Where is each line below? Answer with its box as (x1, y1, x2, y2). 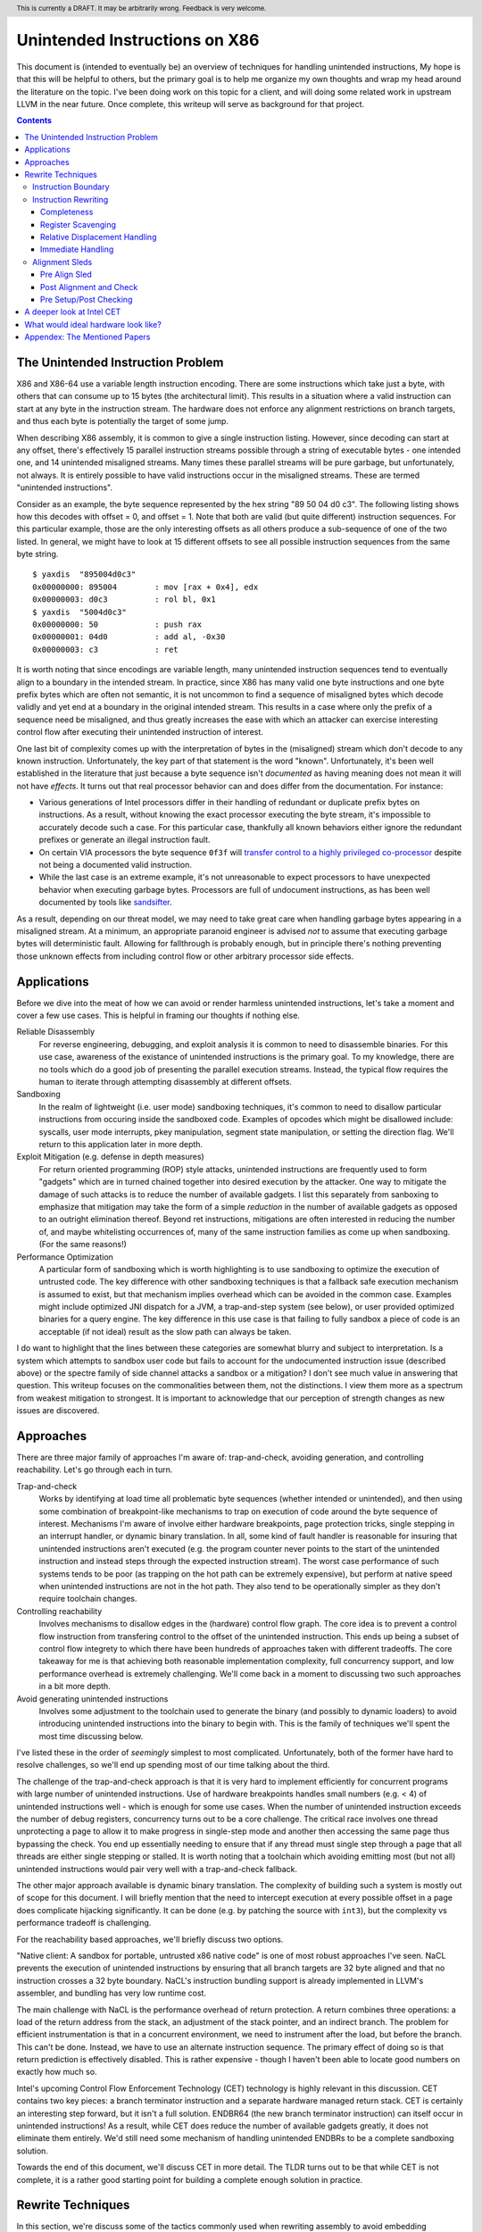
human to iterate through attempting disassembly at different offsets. (38, 1077, 292, 1087)
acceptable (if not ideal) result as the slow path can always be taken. (38, 1326, 292, 1337)
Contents (16, 115, 53, 126)
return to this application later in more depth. (38, 1138, 204, 1149)
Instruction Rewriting (32, 194, 109, 204)
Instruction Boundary (32, 181, 111, 192)
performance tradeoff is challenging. (16, 1918, 152, 1928)
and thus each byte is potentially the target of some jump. (16, 416, 229, 427)
